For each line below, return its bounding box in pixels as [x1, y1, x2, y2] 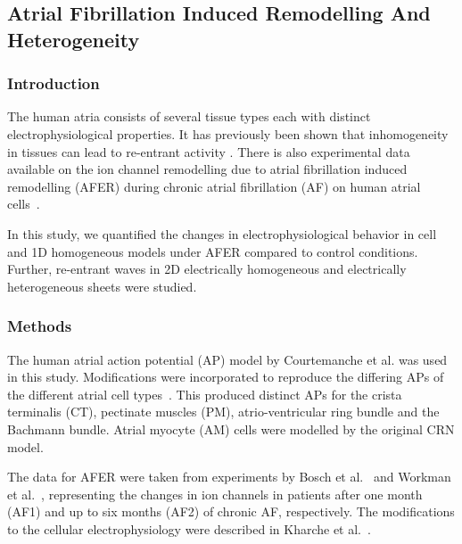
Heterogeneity [7, 25, 140, 53]
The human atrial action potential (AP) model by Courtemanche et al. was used [7, 350, 448, 368]
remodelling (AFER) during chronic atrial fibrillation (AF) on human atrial [7, 177, 421, 195]
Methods [7, 315, 72, 337]
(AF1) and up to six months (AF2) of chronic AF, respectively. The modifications [7, 502, 455, 521]
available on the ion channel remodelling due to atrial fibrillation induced [7, 160, 408, 178]
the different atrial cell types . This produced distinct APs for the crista [7, 384, 402, 403]
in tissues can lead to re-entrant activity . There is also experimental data [7, 142, 410, 161]
